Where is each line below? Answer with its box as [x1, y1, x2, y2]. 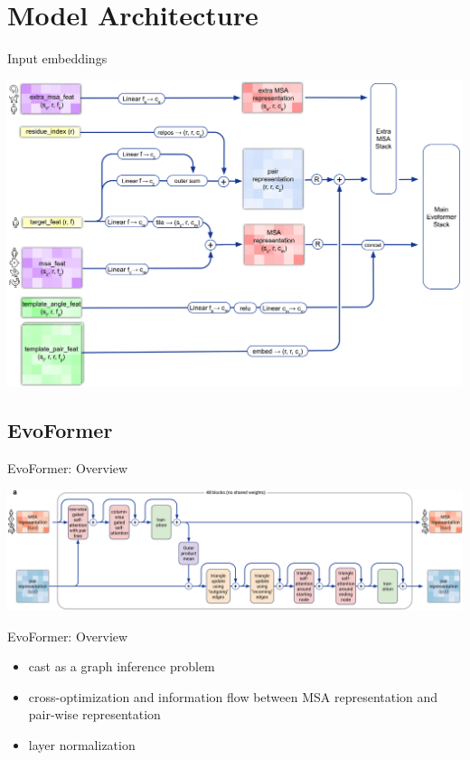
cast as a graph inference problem [28, 657, 215, 676]
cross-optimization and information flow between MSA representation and [28, 687, 438, 706]
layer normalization [28, 736, 136, 755]
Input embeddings [7, 49, 108, 68]
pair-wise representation [28, 705, 161, 724]
